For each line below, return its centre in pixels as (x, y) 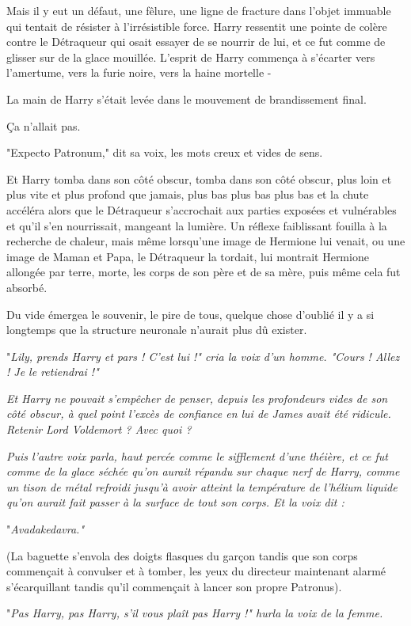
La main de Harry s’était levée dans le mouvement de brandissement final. (186, 99)
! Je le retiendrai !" (53, 372)
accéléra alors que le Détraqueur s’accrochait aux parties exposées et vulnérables (202, 209)
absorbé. (27, 287)
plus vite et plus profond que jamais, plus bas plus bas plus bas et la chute (188, 194)
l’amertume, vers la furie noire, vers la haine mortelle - (139, 72)
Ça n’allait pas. (44, 125)
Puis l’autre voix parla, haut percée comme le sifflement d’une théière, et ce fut (197, 455)
